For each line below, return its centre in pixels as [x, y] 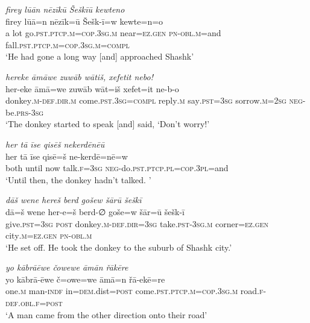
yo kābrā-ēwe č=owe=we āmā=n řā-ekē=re [85, 279]
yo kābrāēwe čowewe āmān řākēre [67, 267]
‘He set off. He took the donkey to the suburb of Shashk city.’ [119, 247]
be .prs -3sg [25, 112]
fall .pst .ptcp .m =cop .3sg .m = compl [68, 44]
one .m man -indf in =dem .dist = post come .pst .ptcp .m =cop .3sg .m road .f [134, 291]
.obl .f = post [40, 303]
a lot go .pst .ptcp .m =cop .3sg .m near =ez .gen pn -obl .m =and [113, 33]
